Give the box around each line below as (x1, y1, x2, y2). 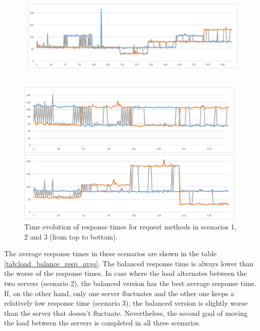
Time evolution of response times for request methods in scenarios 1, (24, 221, 237, 231)
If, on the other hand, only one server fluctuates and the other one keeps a (4, 288, 234, 298)
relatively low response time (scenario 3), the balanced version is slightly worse (4, 298, 248, 308)
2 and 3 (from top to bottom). (24, 231, 118, 242)
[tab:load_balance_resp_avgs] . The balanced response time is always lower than (4, 258, 254, 268)
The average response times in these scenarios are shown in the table (4, 248, 217, 259)
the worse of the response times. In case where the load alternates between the (4, 268, 247, 278)
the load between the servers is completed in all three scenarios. (4, 317, 201, 328)
